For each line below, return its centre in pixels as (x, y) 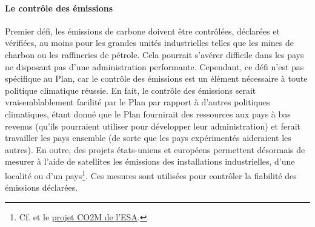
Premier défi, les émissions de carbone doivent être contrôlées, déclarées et (142, 31)
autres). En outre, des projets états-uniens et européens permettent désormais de (155, 149)
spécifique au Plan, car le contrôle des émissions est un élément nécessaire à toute (156, 78)
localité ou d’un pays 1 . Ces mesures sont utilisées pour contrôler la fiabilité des (151, 174)
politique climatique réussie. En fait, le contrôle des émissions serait (131, 90)
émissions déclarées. (41, 187)
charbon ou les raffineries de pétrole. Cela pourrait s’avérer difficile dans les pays (154, 54)
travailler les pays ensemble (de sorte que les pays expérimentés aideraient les (148, 138)
